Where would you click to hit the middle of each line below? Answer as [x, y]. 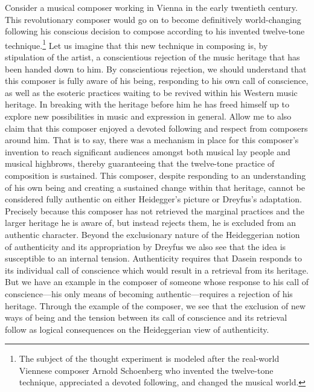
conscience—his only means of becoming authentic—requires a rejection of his [149, 293]
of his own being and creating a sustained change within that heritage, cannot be [155, 187]
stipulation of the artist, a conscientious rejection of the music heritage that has [152, 57]
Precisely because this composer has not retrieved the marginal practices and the [155, 210]
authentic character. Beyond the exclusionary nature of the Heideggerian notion [152, 234]
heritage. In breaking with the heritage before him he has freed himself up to [147, 104]
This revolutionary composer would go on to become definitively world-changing [153, 19]
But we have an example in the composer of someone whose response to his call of [157, 282]
